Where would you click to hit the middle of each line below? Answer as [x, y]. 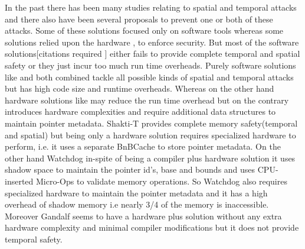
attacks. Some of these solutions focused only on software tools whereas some [144, 30]
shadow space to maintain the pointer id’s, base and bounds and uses [130, 169]
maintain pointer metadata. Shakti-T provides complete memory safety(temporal [151, 123]
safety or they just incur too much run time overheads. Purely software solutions [150, 65]
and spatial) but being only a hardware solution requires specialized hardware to [150, 135]
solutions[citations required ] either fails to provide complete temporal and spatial [152, 54]
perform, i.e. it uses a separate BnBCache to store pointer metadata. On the [143, 146]
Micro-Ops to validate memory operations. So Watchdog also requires [162, 181]
